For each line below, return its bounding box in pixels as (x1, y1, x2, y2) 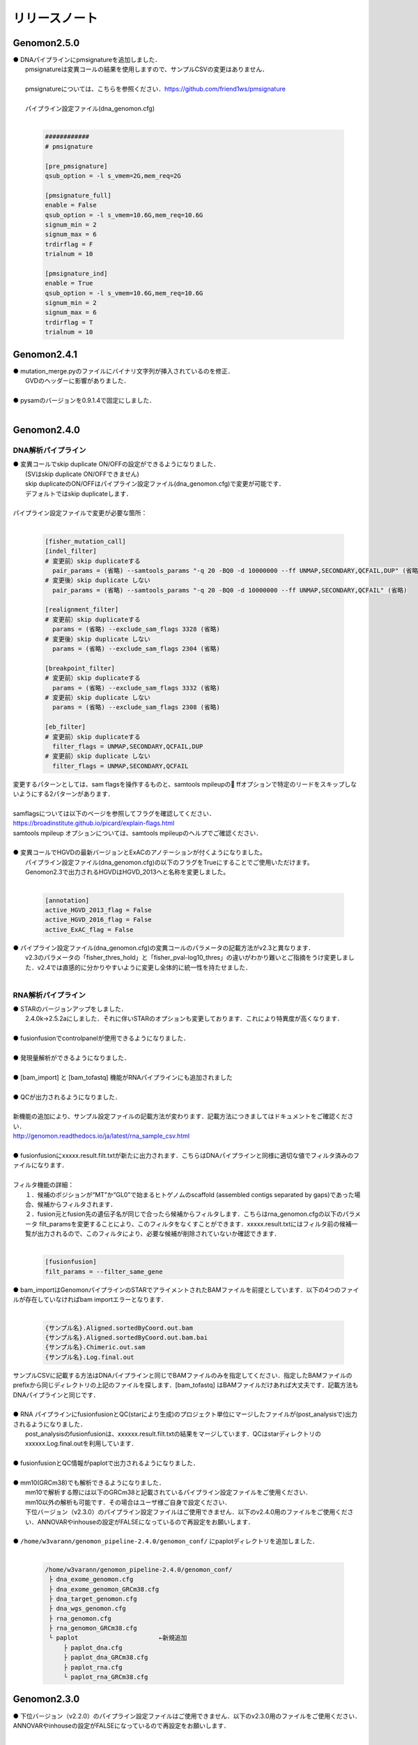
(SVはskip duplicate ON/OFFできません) (25, 470, 139, 478)
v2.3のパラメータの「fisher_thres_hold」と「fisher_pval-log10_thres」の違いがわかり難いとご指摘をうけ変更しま (25, 953, 348, 962)
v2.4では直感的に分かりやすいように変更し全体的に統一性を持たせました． (37, 963, 252, 972)
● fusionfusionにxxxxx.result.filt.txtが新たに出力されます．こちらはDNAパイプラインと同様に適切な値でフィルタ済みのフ (13, 1151, 360, 1159)
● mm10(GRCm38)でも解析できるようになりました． (13, 1478, 165, 1487)
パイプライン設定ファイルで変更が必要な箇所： (13, 509, 148, 517)
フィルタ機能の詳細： (13, 1180, 75, 1189)
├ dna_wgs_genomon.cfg (49, 1605, 127, 1612)
